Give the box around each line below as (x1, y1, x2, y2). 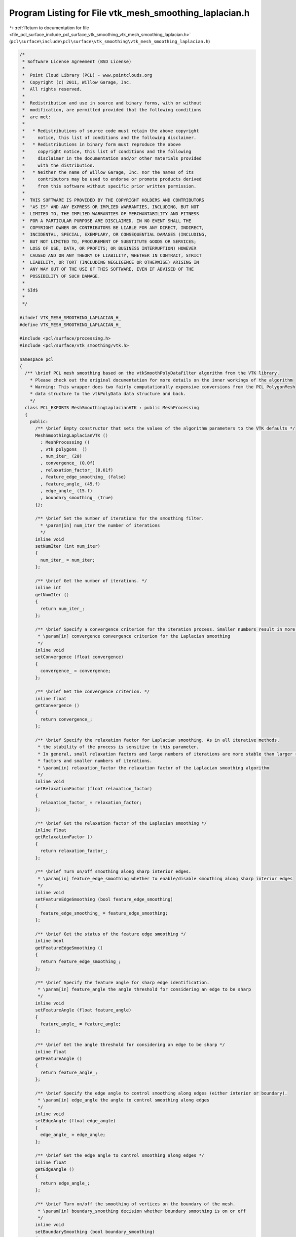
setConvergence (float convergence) (35, 654, 124, 660)
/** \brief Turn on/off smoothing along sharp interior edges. (35, 869, 191, 874)
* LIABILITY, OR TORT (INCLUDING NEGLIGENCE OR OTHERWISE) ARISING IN (22, 260, 199, 265)
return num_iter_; (40, 606, 85, 611)
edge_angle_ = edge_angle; (40, 1132, 106, 1138)
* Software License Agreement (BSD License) (22, 58, 132, 64)
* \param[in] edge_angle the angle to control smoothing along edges (37, 1097, 210, 1103)
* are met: (22, 114, 51, 120)
